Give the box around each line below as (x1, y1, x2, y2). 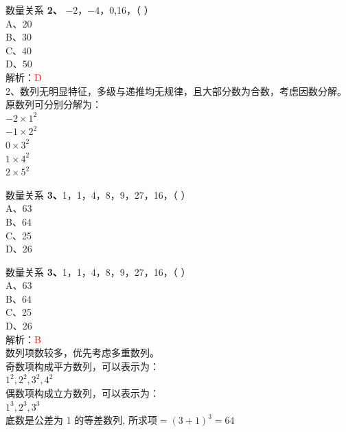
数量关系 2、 (5, 3, 62, 17)
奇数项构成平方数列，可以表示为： (5, 358, 159, 373)
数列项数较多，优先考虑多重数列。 (5, 345, 159, 360)
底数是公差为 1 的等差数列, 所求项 (5, 413, 157, 427)
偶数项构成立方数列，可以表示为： (5, 386, 159, 400)
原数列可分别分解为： (5, 97, 102, 111)
